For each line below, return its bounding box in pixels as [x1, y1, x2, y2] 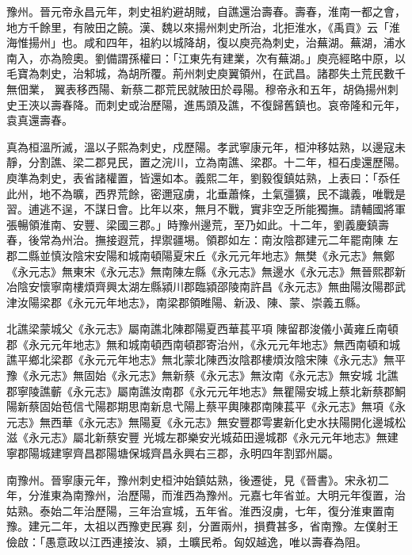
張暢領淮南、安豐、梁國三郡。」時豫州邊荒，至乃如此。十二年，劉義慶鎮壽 [6, 216, 389, 232]
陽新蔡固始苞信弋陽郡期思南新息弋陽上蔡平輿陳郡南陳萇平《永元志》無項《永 [6, 398, 406, 415]
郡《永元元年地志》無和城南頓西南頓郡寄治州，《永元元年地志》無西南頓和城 [6, 335, 400, 352]
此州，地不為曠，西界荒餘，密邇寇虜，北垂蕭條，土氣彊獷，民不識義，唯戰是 [6, 185, 406, 201]
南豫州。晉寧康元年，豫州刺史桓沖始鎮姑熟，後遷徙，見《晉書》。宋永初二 [6, 471, 389, 488]
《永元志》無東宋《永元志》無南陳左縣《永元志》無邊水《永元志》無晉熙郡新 [6, 262, 406, 279]
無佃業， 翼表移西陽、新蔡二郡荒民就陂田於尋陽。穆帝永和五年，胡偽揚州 [6, 80, 387, 97]
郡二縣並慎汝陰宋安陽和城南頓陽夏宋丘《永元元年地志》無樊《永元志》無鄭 [6, 247, 395, 263]
